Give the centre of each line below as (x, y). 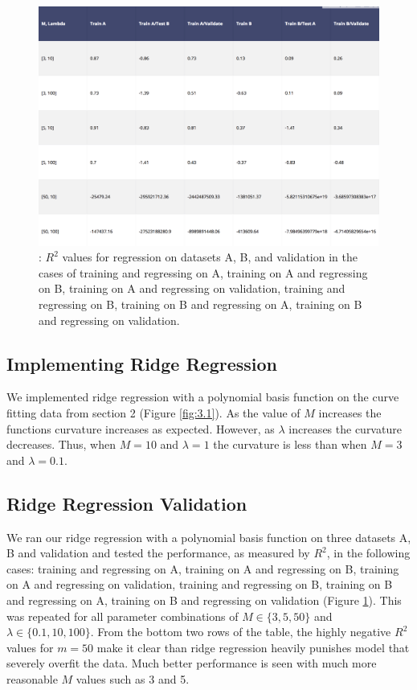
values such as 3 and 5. (133, 678)
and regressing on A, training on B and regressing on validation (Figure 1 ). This (204, 600)
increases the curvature (345, 428)
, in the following (368, 553)
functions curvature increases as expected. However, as (141, 428)
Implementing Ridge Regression (142, 363)
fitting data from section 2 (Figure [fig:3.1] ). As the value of (153, 413)
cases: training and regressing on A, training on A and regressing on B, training (203, 568)
